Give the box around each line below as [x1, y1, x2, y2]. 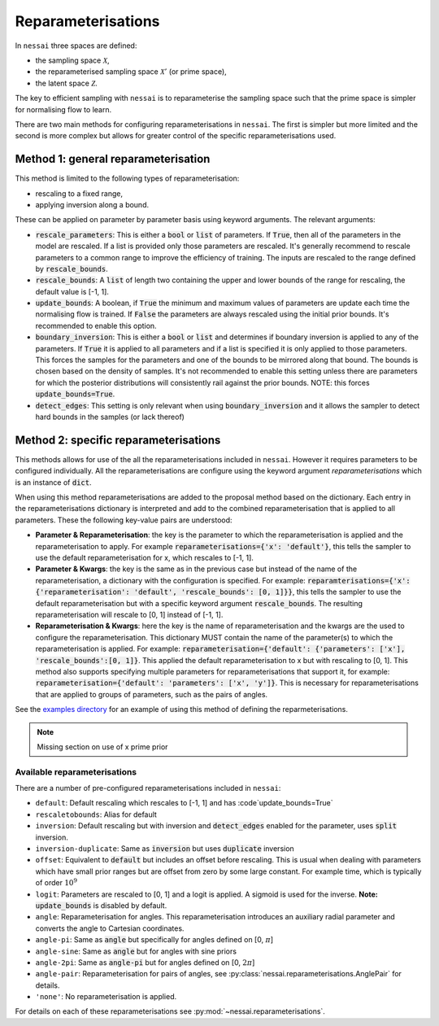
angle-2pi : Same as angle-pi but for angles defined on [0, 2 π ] [35, 957, 255, 967]
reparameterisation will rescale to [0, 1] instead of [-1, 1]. [35, 609, 224, 619]
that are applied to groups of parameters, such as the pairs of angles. [35, 689, 268, 699]
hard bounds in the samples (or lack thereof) [35, 412, 185, 421]
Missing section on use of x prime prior [37, 741, 168, 752]
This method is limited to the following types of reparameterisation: [15, 173, 240, 183]
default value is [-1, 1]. [35, 286, 110, 296]
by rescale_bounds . [35, 264, 109, 273]
